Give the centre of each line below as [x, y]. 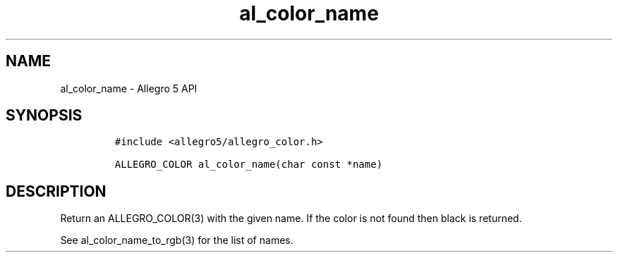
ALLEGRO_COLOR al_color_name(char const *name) [249, 165]
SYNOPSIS [44, 116]
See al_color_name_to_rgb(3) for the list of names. [177, 240]
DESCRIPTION [56, 191]
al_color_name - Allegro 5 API [129, 88]
